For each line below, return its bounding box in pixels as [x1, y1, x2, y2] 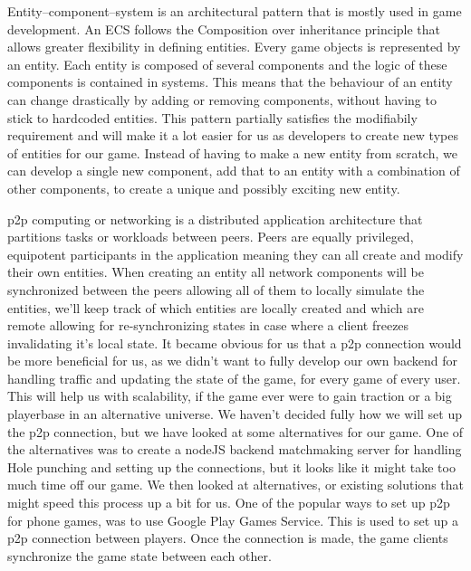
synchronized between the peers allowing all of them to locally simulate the [7, 280, 425, 299]
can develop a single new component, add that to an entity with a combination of [7, 161, 460, 180]
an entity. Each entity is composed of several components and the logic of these [7, 54, 447, 73]
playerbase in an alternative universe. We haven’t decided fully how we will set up [7, 404, 463, 423]
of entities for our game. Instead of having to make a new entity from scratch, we [7, 143, 457, 162]
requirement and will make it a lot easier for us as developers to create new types [7, 126, 458, 145]
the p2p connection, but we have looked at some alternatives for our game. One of [7, 422, 464, 441]
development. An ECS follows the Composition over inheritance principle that [7, 19, 441, 38]
